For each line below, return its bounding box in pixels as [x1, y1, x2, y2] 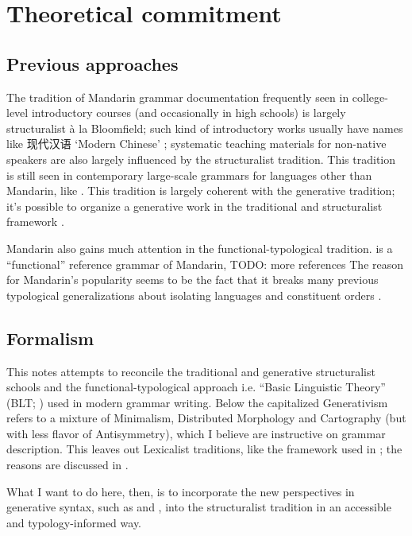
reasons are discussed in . [6, 456, 129, 473]
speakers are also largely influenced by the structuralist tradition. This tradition [6, 150, 395, 167]
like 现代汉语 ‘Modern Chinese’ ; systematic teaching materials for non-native [6, 135, 387, 152]
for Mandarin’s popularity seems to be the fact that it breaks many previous [6, 271, 379, 288]
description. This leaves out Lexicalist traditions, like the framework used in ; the [6, 441, 402, 457]
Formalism [6, 325, 94, 350]
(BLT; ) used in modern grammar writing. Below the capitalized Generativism [6, 394, 388, 410]
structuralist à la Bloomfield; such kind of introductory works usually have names [6, 119, 403, 136]
